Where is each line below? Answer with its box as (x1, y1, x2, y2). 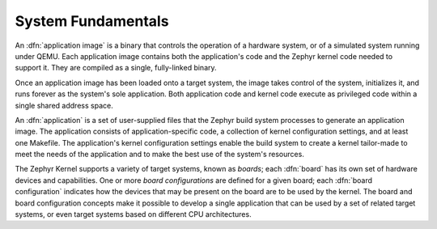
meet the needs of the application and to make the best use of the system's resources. (15, 150, 305, 159)
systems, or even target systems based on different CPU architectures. (15, 210, 252, 219)
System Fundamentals (15, 12, 169, 30)
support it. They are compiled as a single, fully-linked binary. (15, 63, 218, 73)
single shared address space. (15, 100, 113, 110)
